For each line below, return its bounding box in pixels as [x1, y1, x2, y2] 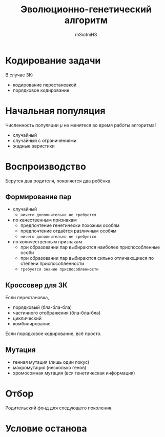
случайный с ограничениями [12, 137, 77, 143]
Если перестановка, [5, 295, 50, 301]
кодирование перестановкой [12, 81, 77, 88]
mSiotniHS [75, 31, 97, 37]
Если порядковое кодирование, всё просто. [5, 330, 102, 337]
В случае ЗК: [5, 72, 33, 78]
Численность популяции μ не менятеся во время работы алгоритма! [5, 122, 156, 128]
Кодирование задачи [5, 55, 101, 66]
